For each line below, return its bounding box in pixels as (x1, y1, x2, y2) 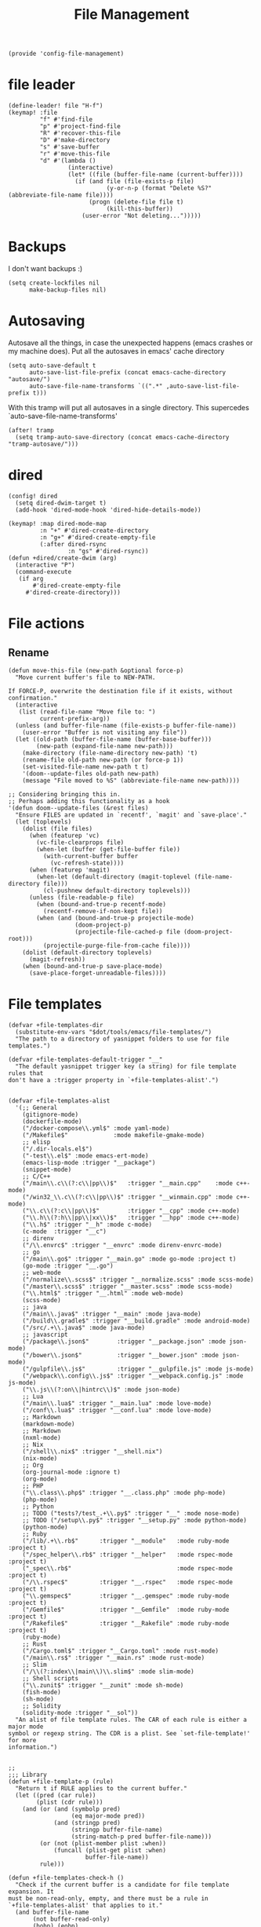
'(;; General (15, 1103, 58, 1111)
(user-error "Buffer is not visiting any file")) (22, 729, 188, 736)
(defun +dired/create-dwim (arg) (8, 554, 118, 562)
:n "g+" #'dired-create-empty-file (39, 533, 156, 541)
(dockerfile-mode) (22, 1118, 82, 1125)
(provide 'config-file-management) (8, 50, 125, 58)
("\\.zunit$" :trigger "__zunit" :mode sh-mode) (22, 1681, 184, 1689)
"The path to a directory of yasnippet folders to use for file (15, 1035, 230, 1043)
